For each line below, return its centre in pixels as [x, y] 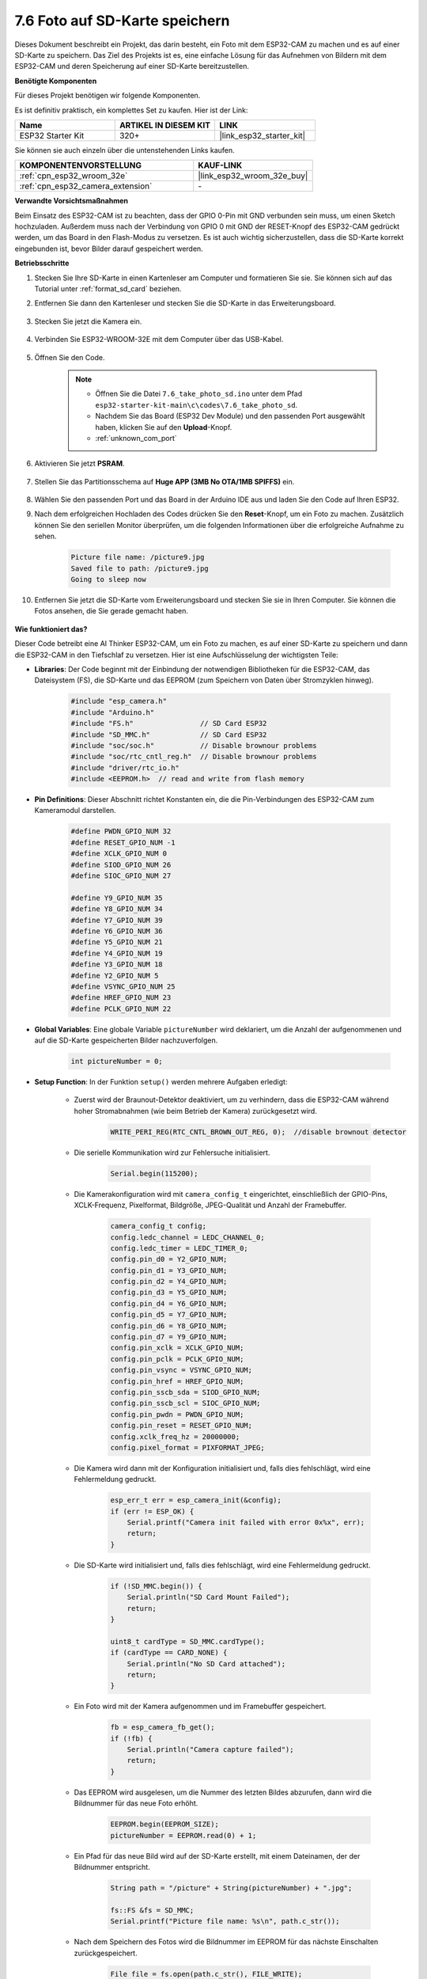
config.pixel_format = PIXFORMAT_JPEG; [187, 1447]
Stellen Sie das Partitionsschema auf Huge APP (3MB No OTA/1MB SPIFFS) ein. [164, 481]
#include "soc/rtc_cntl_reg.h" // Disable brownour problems [194, 757]
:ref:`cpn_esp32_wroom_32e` [74, 176]
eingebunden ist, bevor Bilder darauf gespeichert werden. [109, 249]
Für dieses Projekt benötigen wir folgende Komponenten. [108, 96]
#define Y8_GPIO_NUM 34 [117, 909]
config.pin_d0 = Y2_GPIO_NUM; [169, 1259]
